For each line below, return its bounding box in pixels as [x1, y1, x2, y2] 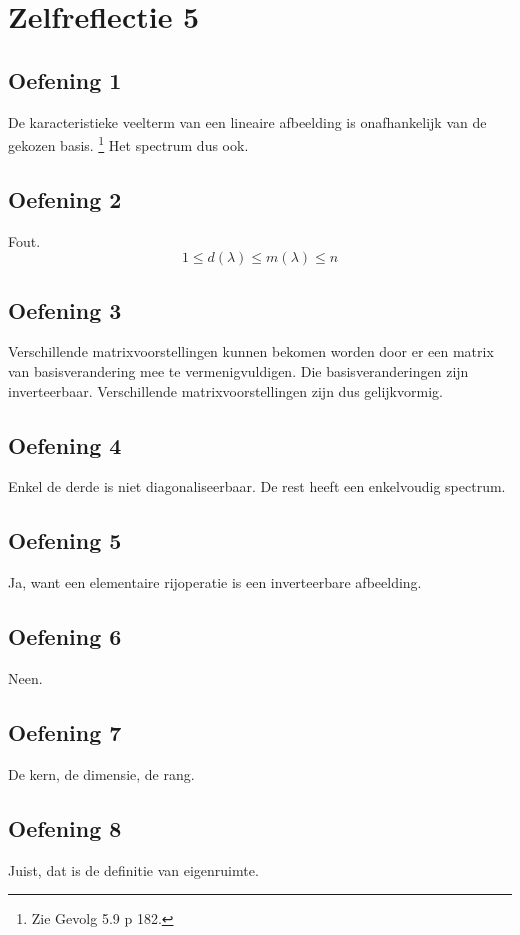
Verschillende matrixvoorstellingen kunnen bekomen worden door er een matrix [8, 341, 494, 362]
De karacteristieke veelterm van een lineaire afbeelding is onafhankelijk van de [8, 111, 487, 132]
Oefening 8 [8, 812, 122, 843]
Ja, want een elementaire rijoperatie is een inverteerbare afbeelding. [8, 572, 422, 593]
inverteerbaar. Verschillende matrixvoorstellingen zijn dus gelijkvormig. [8, 380, 443, 401]
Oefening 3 [8, 294, 122, 325]
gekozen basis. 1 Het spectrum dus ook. [8, 132, 249, 155]
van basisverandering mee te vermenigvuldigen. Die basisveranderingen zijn [8, 361, 469, 382]
